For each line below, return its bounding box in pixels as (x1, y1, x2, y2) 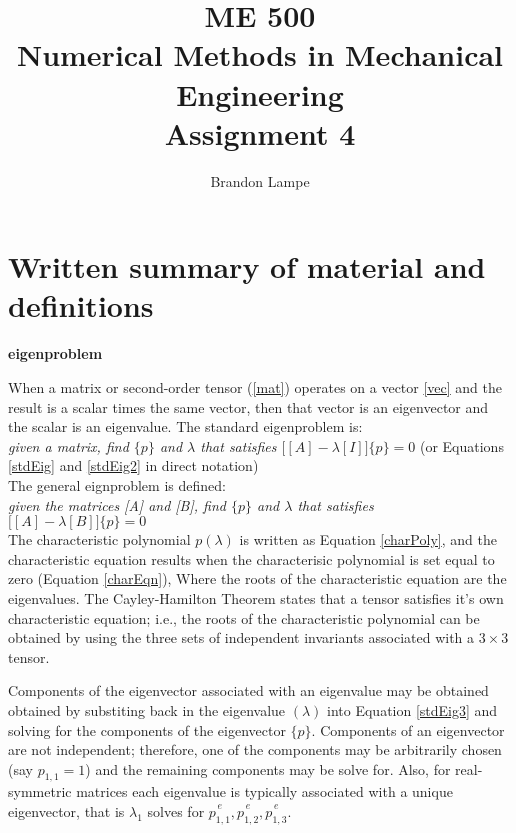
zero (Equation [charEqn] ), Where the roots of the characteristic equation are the (8, 568, 507, 589)
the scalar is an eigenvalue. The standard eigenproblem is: (8, 416, 363, 437)
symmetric (8, 781, 72, 802)
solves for (147, 801, 205, 822)
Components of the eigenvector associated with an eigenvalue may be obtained (8, 680, 489, 701)
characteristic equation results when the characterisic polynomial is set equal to (8, 548, 495, 569)
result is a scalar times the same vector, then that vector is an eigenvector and (8, 396, 489, 417)
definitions (8, 285, 154, 326)
